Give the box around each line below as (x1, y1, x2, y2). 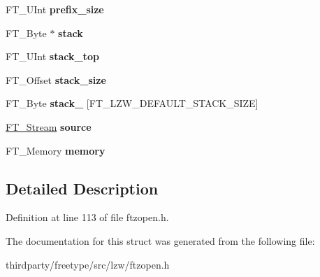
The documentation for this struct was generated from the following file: (6, 233, 315, 248)
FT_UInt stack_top (6, 49, 99, 64)
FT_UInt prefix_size (6, 2, 104, 16)
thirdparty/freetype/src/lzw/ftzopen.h (6, 257, 170, 271)
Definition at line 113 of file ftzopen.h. (6, 210, 169, 225)
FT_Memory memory (6, 143, 106, 157)
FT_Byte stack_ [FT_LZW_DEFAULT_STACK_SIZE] (6, 96, 259, 111)
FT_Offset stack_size (6, 72, 106, 87)
